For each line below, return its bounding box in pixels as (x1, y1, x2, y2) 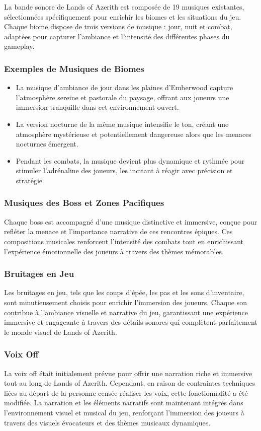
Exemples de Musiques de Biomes (4, 62, 144, 75)
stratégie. (16, 175, 44, 185)
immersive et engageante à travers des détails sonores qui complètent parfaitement (4, 317, 257, 327)
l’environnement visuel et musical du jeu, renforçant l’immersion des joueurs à (4, 407, 244, 417)
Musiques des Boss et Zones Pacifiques (4, 196, 164, 209)
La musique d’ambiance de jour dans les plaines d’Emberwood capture (16, 82, 233, 93)
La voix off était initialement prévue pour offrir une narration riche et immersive (4, 368, 252, 378)
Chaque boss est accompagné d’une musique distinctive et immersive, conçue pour (4, 216, 257, 227)
